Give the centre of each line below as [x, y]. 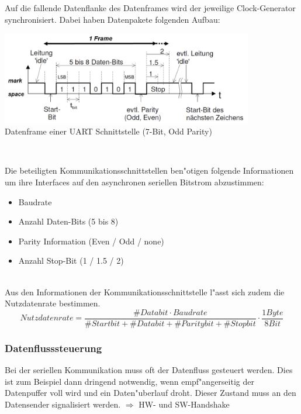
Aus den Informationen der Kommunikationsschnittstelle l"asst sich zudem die [145, 291]
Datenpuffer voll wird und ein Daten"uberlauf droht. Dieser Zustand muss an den [150, 393]
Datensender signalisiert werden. [63, 404]
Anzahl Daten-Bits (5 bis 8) [68, 221]
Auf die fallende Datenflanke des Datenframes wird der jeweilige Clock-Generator [150, 8]
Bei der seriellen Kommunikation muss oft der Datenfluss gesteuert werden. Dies [149, 370]
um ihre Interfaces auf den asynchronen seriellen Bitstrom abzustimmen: [134, 182]
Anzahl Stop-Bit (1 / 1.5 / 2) [71, 261]
